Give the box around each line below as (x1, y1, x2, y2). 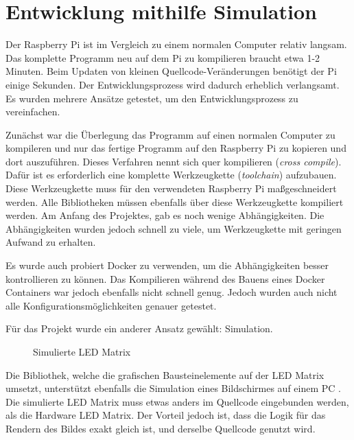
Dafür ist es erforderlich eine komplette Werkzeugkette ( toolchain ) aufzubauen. (5, 167, 337, 182)
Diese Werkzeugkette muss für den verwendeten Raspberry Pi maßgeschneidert (5, 181, 337, 196)
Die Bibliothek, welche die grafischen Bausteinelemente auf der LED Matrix (5, 367, 324, 382)
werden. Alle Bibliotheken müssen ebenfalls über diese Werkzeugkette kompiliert (5, 194, 344, 209)
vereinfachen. (5, 104, 60, 119)
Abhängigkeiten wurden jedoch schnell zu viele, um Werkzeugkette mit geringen (5, 221, 342, 235)
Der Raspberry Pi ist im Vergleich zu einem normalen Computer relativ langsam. (5, 37, 347, 51)
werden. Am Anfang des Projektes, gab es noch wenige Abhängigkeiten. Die (5, 208, 324, 222)
